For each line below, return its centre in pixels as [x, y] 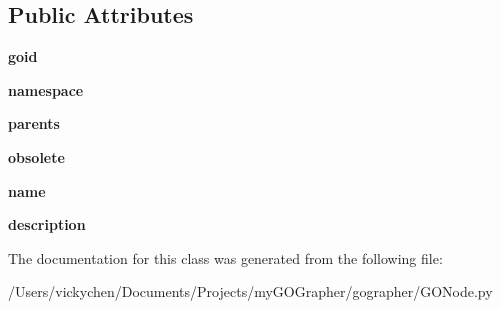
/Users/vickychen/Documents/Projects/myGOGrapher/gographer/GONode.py [250, 291]
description [47, 224]
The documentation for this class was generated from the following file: [225, 257]
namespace [46, 89]
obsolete [36, 156]
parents [34, 123]
